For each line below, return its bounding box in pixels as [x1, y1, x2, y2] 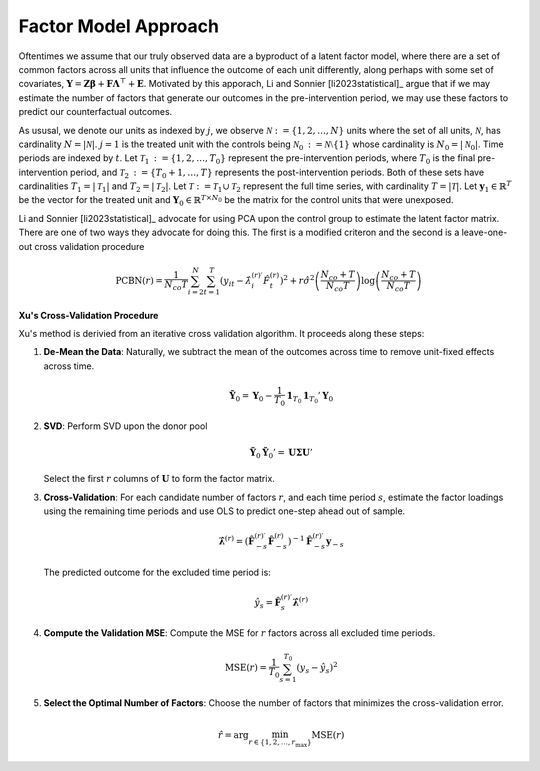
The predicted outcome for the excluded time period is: [43, 566, 272, 578]
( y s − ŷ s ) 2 [296, 660, 338, 676]
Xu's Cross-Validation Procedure [18, 309, 159, 321]
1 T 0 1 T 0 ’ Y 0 [286, 390, 334, 405]
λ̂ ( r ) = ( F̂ [218, 534, 255, 547]
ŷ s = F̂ [254, 596, 282, 610]
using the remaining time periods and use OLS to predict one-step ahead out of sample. [43, 505, 406, 517]
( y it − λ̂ [219, 275, 252, 289]
